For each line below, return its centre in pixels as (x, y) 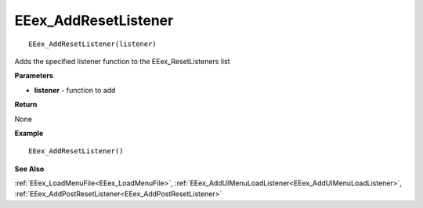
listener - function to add (75, 90)
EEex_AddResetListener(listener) (92, 44)
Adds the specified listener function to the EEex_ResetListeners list (122, 61)
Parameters (34, 76)
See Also (29, 169)
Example (29, 133)
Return (26, 105)
